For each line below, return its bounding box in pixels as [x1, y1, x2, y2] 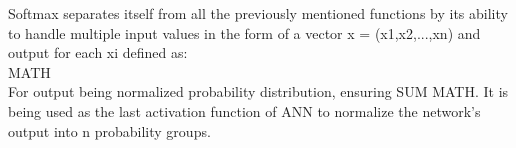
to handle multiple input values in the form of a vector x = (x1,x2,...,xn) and [8, 22, 481, 43]
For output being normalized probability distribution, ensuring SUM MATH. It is [8, 81, 509, 102]
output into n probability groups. [8, 120, 211, 141]
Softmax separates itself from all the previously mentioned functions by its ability [8, 3, 508, 23]
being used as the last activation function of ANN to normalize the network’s [8, 100, 481, 121]
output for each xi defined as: [8, 42, 188, 63]
